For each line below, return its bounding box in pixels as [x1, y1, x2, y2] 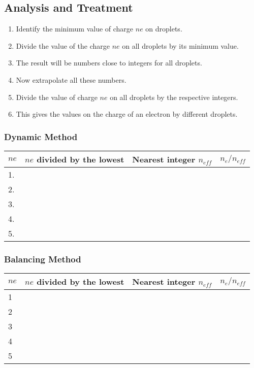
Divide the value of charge [16, 91, 98, 102]
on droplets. [145, 23, 182, 34]
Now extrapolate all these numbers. [16, 74, 126, 85]
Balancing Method [4, 252, 81, 265]
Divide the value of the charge [16, 40, 110, 51]
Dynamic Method [4, 130, 78, 143]
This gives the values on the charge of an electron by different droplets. [16, 109, 238, 119]
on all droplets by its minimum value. [122, 40, 239, 51]
